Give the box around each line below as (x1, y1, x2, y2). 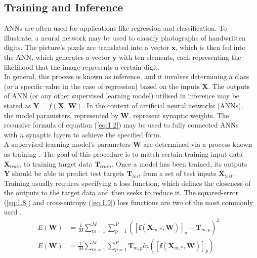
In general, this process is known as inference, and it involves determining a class (4, 71, 249, 82)
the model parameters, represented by (4, 110, 119, 120)
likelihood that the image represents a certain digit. (4, 61, 160, 72)
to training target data (24, 158, 92, 169)
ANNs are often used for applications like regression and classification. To (4, 23, 227, 33)
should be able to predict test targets (12, 168, 125, 178)
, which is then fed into (175, 42, 246, 52)
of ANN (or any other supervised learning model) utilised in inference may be (4, 90, 240, 101)
